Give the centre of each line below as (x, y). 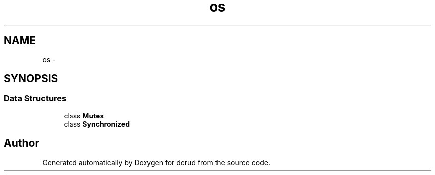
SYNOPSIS (31, 79)
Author (22, 143)
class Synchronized (97, 124)
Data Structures (35, 98)
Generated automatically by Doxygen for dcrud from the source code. (156, 162)
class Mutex (84, 116)
